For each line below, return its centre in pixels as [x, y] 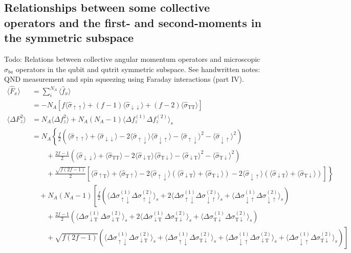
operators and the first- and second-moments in [133, 22]
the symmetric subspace [69, 38]
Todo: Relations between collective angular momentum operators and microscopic [132, 59]
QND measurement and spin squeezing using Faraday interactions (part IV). [124, 79]
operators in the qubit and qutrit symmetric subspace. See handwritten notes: [138, 69]
